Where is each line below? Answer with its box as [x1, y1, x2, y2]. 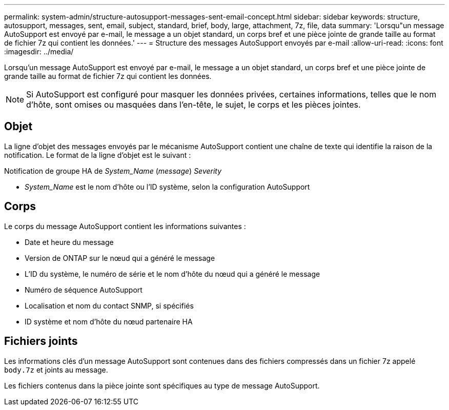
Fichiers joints [4, 335, 78, 348]
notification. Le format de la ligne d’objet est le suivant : [4, 150, 191, 159]
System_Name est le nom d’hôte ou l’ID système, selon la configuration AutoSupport [25, 182, 310, 191]
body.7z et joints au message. [4, 365, 108, 374]
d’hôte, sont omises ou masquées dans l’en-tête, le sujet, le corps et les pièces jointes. [26, 99, 361, 110]
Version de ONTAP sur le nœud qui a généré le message [25, 253, 215, 262]
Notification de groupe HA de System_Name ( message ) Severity [4, 166, 222, 175]
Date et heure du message [25, 237, 114, 247]
